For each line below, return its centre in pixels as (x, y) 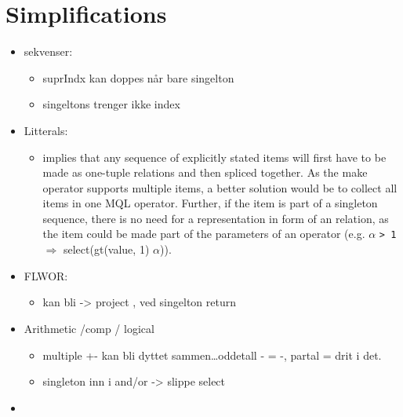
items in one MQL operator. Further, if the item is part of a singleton (210, 203)
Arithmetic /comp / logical (89, 328)
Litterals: (46, 130)
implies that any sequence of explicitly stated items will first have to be (214, 157)
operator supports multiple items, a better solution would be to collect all (220, 187)
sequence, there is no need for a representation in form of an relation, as (216, 218)
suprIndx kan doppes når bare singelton (138, 77)
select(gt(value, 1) (107, 249)
